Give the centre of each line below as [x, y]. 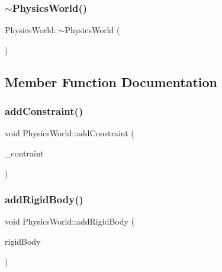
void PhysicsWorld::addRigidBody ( [70, 221]
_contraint [24, 153]
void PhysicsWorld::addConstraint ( [70, 133]
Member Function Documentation [111, 81]
